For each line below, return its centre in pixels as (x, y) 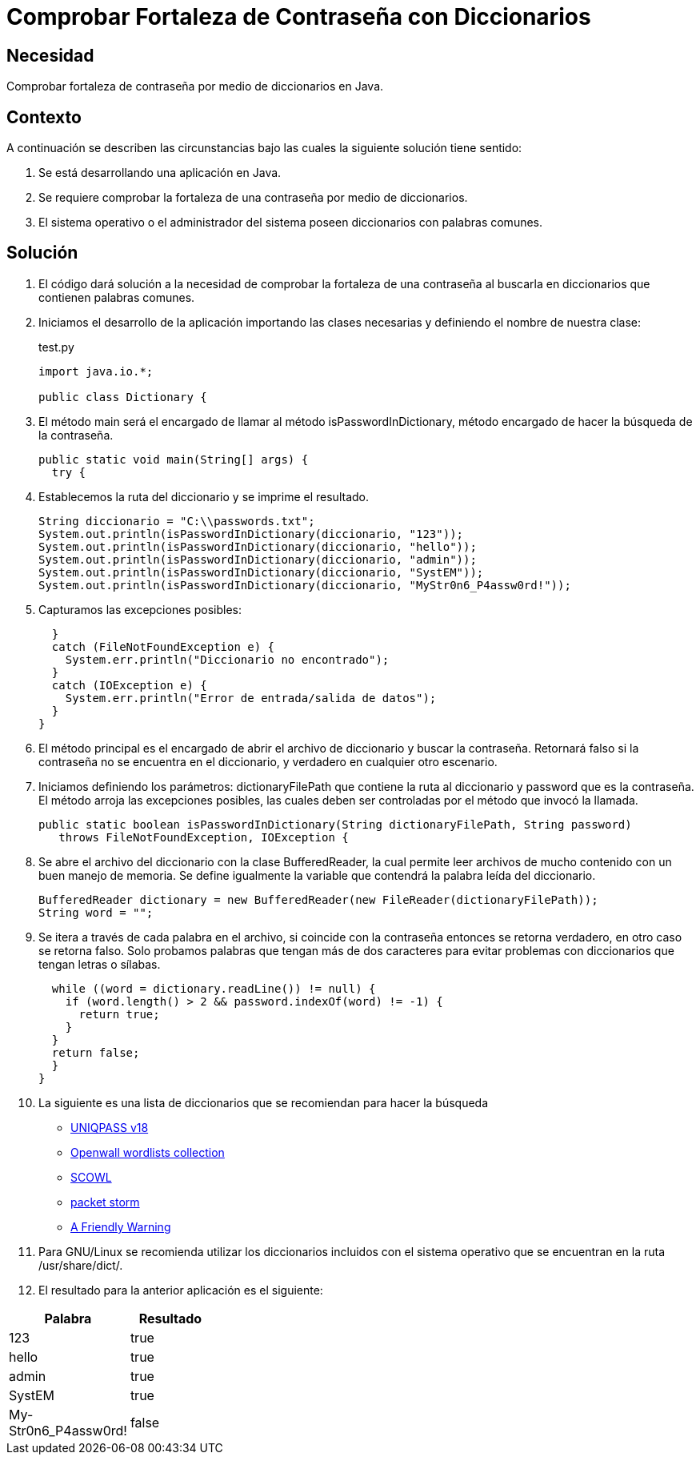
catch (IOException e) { (129, 685)
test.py (56, 347)
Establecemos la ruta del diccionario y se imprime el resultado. (204, 496)
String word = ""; (96, 912)
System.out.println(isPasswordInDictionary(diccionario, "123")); (251, 534)
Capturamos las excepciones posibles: (140, 609)
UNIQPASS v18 (110, 1127)
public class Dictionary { (123, 397)
